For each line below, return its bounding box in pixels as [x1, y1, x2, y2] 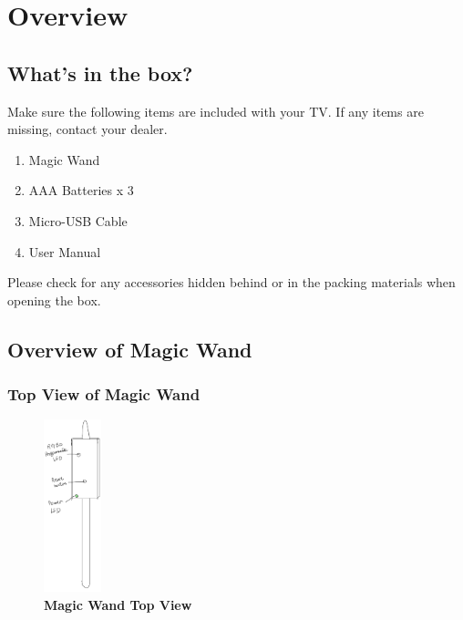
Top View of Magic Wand [7, 383, 201, 406]
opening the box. [7, 290, 101, 309]
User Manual [28, 242, 101, 261]
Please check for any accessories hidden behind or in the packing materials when [7, 273, 456, 292]
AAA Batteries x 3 [28, 181, 134, 200]
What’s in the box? [7, 58, 193, 87]
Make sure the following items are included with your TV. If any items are [7, 101, 424, 120]
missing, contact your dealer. [7, 119, 168, 139]
